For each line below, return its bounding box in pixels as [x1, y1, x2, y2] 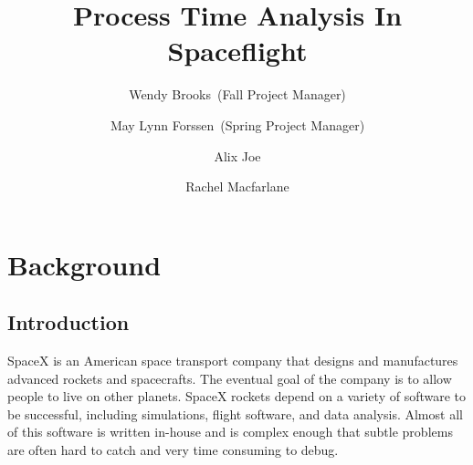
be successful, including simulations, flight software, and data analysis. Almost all [7, 404, 463, 423]
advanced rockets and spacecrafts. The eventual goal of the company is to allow [7, 368, 452, 387]
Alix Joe [214, 146, 261, 165]
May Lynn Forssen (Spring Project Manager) [110, 115, 365, 134]
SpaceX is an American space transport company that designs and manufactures [7, 351, 458, 370]
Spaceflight [167, 32, 308, 69]
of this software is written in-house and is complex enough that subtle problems [7, 422, 453, 441]
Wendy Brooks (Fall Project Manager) [129, 85, 346, 104]
